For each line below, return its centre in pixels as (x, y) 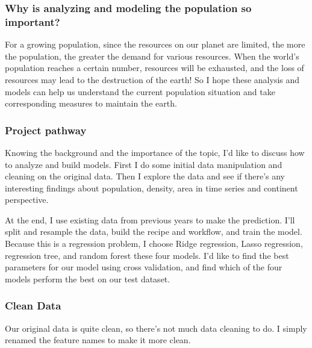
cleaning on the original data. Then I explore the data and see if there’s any (145, 176)
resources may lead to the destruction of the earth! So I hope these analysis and (152, 79)
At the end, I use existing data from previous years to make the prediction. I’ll (150, 219)
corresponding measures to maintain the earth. (91, 103)
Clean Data (33, 306)
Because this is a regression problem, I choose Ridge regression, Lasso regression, (154, 244)
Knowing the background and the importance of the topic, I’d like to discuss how (155, 152)
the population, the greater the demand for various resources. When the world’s (152, 56)
